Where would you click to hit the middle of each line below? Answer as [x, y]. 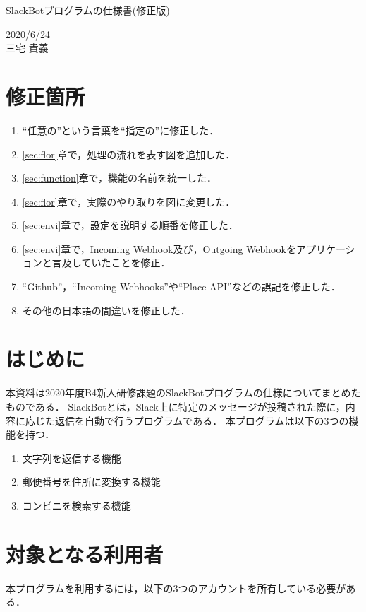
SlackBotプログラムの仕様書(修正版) [88, 10]
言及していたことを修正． [111, 263]
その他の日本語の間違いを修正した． [106, 310]
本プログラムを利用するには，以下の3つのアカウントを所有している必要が [176, 588]
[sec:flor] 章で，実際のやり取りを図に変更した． [129, 201]
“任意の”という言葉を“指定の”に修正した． [121, 130]
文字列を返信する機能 [72, 458]
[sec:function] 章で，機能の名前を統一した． [120, 178]
